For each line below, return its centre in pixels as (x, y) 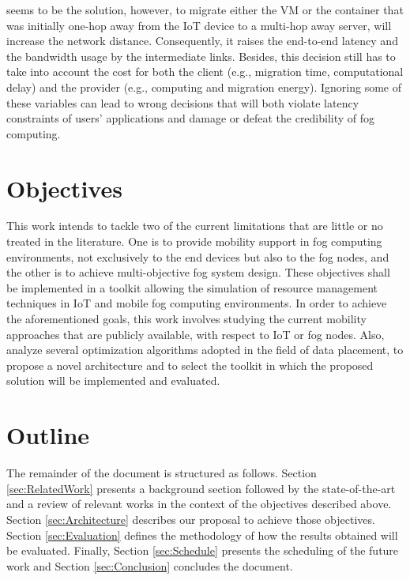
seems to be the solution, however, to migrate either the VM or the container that (205, 9)
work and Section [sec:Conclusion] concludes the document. (150, 565)
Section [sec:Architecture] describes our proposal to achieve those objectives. (191, 519)
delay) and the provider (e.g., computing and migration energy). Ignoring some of (204, 87)
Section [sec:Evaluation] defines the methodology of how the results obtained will (202, 535)
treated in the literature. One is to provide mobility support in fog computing (194, 241)
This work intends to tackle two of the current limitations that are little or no (195, 226)
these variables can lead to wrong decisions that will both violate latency (183, 102)
